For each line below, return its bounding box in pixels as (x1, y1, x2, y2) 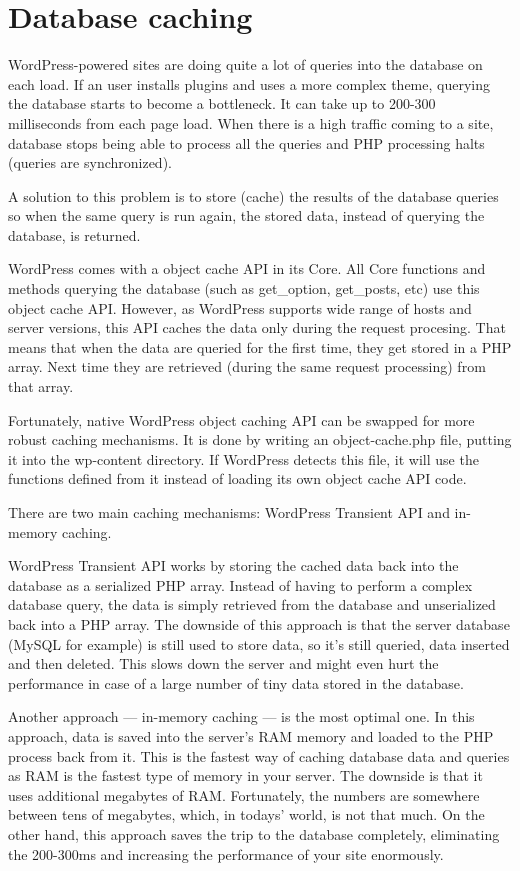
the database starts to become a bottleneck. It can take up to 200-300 (8, 93, 436, 114)
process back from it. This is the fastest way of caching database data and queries (8, 745, 510, 766)
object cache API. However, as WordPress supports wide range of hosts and (8, 297, 472, 318)
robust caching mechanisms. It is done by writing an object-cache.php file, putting (8, 429, 512, 450)
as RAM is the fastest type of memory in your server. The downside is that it (8, 765, 483, 786)
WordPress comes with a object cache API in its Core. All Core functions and (8, 258, 486, 279)
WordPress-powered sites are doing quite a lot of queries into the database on (8, 54, 483, 75)
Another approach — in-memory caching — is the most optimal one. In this (8, 706, 475, 727)
